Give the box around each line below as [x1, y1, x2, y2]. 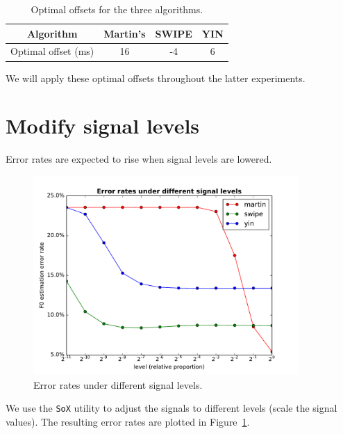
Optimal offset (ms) [10, 44, 94, 58]
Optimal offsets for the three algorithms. [31, 2, 203, 16]
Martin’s [103, 26, 146, 40]
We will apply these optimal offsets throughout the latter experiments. [6, 70, 306, 85]
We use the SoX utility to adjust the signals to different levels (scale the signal [6, 401, 337, 415]
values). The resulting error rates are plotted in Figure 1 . [6, 414, 250, 428]
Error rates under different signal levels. [33, 377, 203, 392]
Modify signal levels [6, 111, 200, 140]
